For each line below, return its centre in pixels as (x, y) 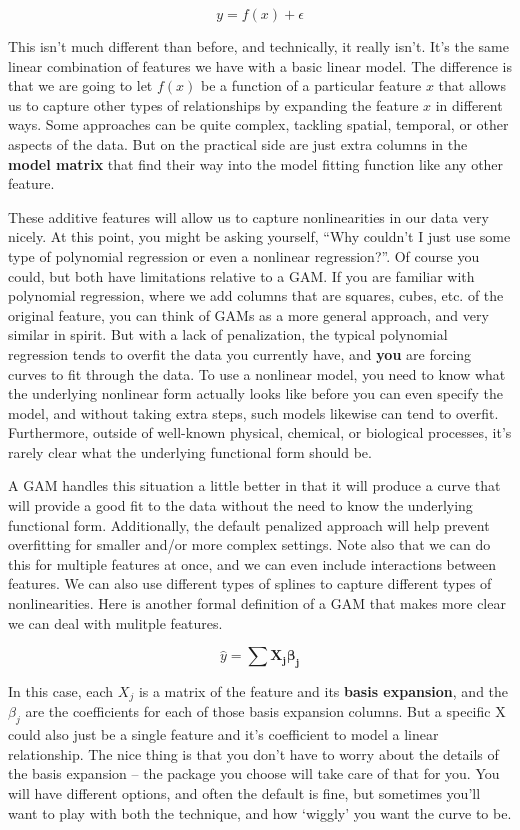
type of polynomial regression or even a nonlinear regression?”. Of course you (244, 255)
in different (469, 104)
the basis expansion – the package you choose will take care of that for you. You (254, 773)
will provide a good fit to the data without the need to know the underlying (240, 505)
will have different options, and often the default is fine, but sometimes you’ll (244, 793)
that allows (472, 85)
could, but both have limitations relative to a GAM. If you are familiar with (241, 275)
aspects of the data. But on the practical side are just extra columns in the (238, 143)
